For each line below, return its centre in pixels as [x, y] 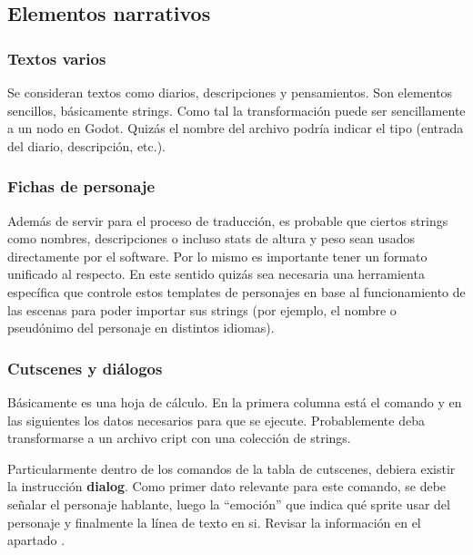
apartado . [36, 540]
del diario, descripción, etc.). [87, 145]
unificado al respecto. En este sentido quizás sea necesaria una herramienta [216, 274]
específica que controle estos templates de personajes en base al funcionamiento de [236, 291]
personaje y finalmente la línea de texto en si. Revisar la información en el [214, 522]
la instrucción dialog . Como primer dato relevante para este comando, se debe [227, 486]
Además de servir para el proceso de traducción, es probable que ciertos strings [228, 220]
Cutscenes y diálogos [85, 368]
